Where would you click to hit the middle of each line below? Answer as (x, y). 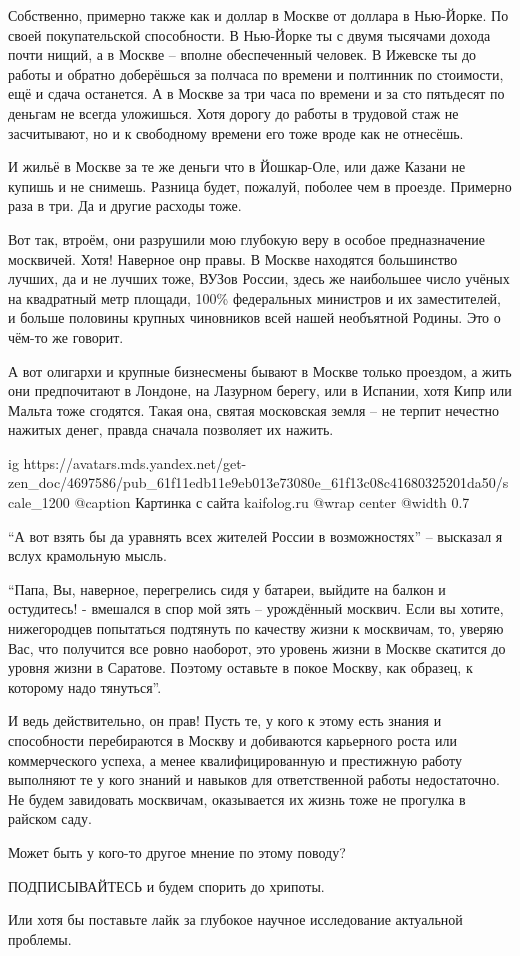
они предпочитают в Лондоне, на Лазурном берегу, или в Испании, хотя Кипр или (260, 390)
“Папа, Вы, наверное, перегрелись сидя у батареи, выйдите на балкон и (227, 588)
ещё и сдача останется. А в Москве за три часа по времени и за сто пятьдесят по (256, 93)
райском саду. (50, 818)
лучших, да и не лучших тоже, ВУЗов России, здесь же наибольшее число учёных (259, 278)
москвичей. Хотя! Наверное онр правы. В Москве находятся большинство (233, 258)
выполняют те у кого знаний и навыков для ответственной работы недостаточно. (254, 779)
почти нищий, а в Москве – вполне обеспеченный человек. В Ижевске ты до (242, 54)
